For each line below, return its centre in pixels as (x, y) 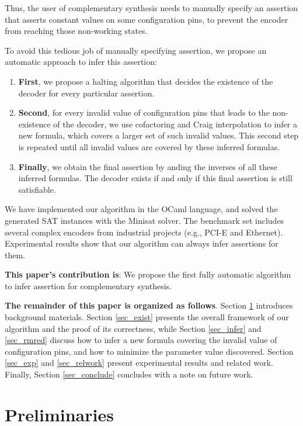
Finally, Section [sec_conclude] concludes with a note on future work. (129, 374)
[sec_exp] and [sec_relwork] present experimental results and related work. (139, 363)
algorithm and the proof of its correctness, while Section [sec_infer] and (133, 328)
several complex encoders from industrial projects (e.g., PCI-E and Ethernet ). (144, 232)
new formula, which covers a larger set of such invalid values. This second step (159, 135)
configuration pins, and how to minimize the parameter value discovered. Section (149, 351)
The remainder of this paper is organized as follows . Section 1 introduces (149, 305)
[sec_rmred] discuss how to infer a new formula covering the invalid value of (141, 340)
